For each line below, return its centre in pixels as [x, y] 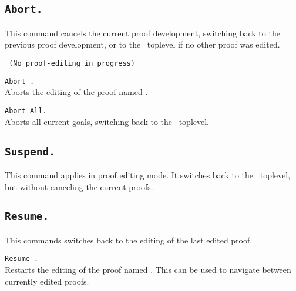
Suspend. [30, 151]
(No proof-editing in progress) [72, 63]
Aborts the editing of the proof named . [76, 92]
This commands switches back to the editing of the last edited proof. [129, 240]
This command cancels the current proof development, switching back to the [142, 33]
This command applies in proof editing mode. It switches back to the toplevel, [148, 175]
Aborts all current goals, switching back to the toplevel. [107, 121]
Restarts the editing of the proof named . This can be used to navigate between [148, 270]
